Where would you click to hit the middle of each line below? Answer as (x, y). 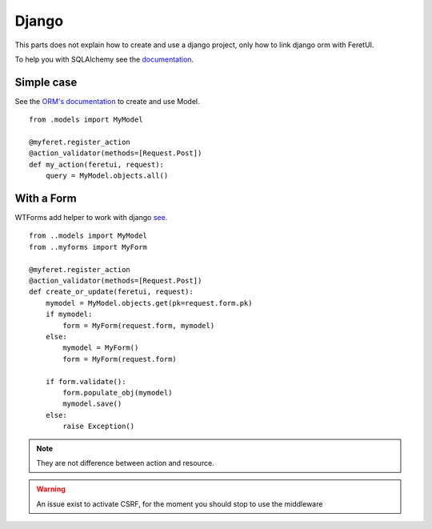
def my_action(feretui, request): (96, 164)
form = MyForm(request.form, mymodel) (139, 325)
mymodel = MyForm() (101, 348)
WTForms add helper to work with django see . (91, 218)
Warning (51, 489)
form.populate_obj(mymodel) (118, 393)
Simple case (46, 82)
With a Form (46, 198)
